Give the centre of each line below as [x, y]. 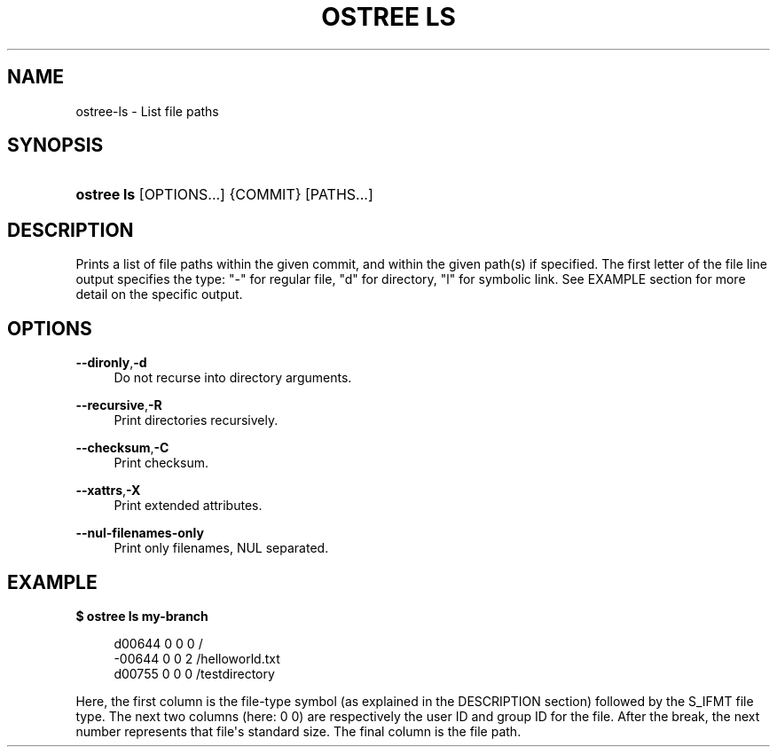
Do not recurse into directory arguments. [233, 378]
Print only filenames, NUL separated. [221, 548]
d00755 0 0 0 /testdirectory [194, 673]
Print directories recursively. [196, 420]
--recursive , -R [119, 405]
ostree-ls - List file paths [147, 111]
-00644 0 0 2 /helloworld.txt [197, 658]
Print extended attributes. [188, 506]
